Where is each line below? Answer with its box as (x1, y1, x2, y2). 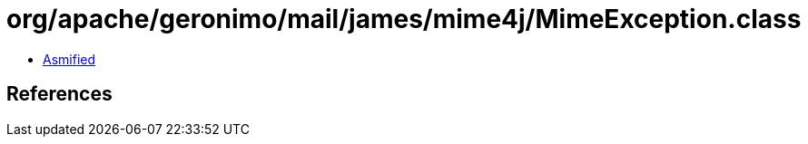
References (6, 82, 113, 106)
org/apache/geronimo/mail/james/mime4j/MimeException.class (6, 4, 802, 34)
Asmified (43, 51, 96, 67)
